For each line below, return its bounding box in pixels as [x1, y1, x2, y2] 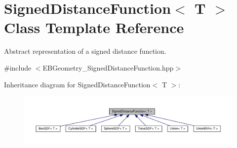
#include [4, 62, 32, 73]
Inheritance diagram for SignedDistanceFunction [4, 79, 151, 89]
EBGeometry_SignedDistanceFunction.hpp [42, 62, 174, 73]
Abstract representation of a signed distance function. [4, 46, 166, 56]
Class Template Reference [4, 17, 184, 37]
